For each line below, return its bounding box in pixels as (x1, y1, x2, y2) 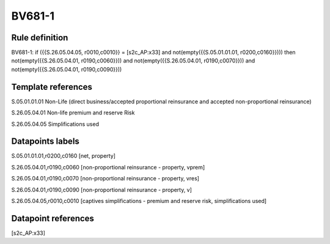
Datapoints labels (11, 136, 79, 147)
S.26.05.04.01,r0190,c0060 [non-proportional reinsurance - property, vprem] (11, 163, 205, 171)
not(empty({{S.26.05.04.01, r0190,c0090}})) (11, 65, 122, 73)
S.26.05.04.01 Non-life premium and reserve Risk (11, 109, 135, 116)
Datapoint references (11, 213, 95, 223)
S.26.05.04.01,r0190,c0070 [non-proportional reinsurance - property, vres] (11, 175, 200, 182)
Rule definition (11, 32, 68, 43)
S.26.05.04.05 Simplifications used (11, 120, 99, 128)
